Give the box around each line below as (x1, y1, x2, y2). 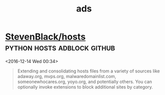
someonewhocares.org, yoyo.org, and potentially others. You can (17, 78, 152, 84)
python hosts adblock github (5, 42, 115, 53)
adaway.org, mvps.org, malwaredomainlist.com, (17, 73, 116, 79)
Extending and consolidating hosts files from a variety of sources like (17, 68, 160, 74)
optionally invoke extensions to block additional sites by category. (17, 83, 153, 90)
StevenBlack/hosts (5, 31, 86, 42)
